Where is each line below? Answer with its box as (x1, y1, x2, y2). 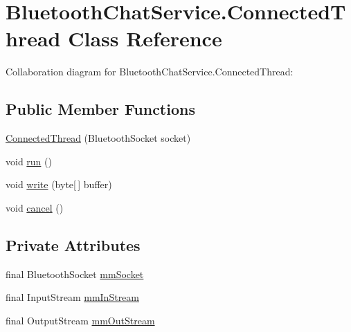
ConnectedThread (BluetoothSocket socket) (6, 131, 191, 145)
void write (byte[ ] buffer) (6, 177, 112, 192)
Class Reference (68, 24, 222, 53)
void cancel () (6, 200, 64, 214)
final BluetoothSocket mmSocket (6, 266, 144, 281)
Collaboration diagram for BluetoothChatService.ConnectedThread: (6, 64, 294, 79)
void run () (6, 154, 52, 168)
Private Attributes (6, 234, 141, 255)
